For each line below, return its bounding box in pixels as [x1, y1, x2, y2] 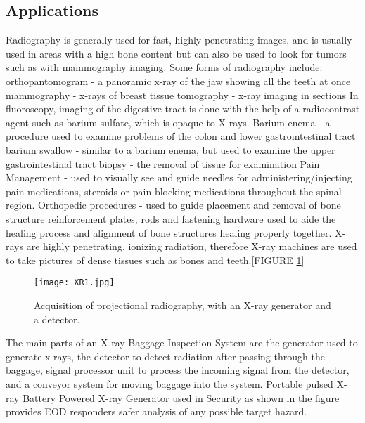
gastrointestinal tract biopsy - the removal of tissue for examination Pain [6, 156, 320, 171]
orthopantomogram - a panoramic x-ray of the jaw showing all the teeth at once [6, 73, 351, 88]
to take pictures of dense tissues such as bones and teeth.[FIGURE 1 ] [6, 252, 305, 267]
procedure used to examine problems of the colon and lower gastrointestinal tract [6, 129, 356, 143]
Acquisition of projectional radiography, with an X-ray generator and [34, 297, 331, 312]
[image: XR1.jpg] [34, 278, 115, 288]
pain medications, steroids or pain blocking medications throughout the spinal [6, 183, 342, 198]
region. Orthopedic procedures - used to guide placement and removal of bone [6, 197, 341, 212]
